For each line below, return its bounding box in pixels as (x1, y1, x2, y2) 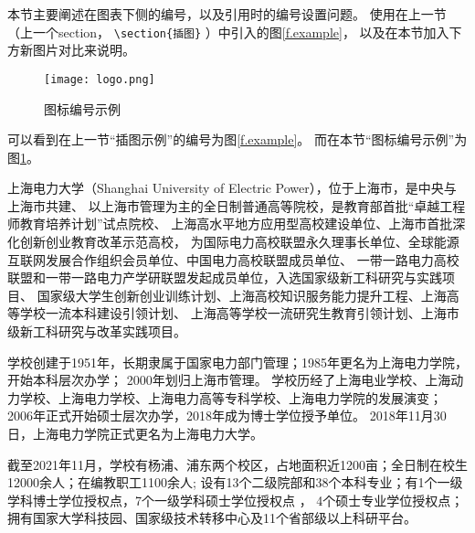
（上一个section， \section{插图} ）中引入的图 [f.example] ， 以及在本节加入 (7, 22, 449, 41)
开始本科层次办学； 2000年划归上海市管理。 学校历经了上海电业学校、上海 (7, 370, 451, 389)
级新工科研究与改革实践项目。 (7, 322, 186, 341)
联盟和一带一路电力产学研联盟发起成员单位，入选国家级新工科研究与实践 (7, 268, 442, 287)
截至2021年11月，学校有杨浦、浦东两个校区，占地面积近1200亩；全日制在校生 (7, 454, 468, 474)
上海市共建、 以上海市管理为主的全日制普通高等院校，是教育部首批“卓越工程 (7, 196, 466, 215)
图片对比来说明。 (32, 40, 135, 59)
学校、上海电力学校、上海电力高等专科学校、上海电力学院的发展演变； (19, 388, 442, 407)
